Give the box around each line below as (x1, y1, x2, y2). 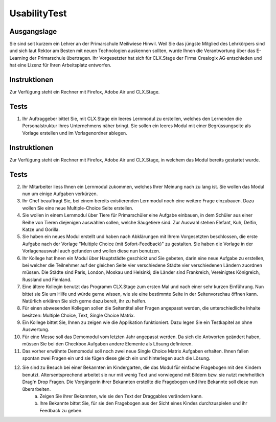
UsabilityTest (9, 8, 67, 19)
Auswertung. (22, 326, 50, 333)
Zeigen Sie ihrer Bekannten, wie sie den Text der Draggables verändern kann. (39, 393, 203, 399)
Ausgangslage (9, 27, 57, 36)
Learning (9, 55, 29, 61)
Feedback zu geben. (39, 407, 83, 413)
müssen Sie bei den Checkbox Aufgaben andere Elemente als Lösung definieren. (22, 341, 193, 347)
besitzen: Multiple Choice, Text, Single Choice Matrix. (22, 312, 135, 318)
